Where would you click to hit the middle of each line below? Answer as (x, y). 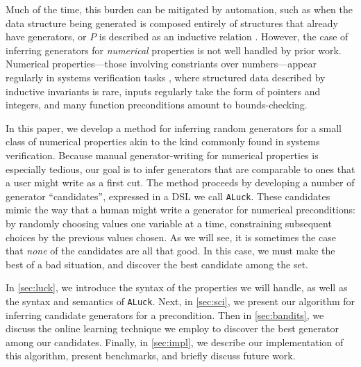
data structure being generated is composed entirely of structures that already (172, 23)
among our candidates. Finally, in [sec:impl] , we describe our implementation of (175, 342)
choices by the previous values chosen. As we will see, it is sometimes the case (171, 237)
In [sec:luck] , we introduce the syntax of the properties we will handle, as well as (177, 287)
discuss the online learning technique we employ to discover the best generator (173, 328)
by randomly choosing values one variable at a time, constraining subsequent (169, 223)
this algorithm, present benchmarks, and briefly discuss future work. (151, 356)
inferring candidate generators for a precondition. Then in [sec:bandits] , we (165, 315)
